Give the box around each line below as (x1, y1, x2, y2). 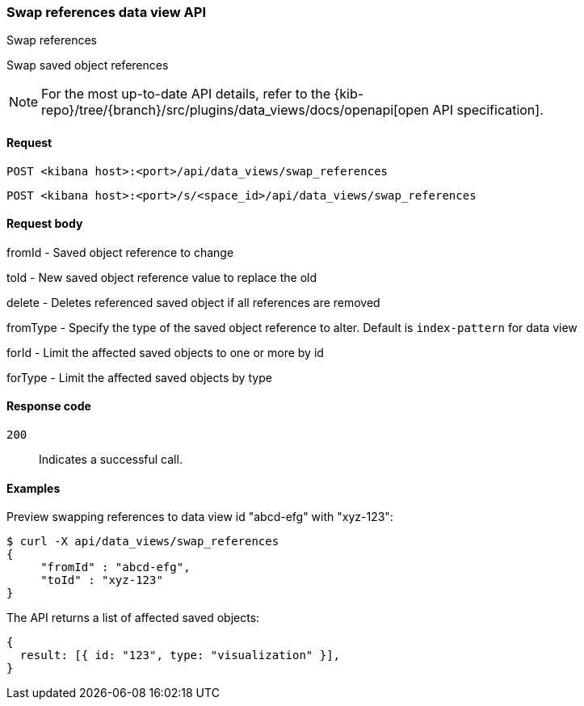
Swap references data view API (6, 4, 206, 20)
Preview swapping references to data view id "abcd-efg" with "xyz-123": (6, 510, 393, 524)
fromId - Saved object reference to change (6, 245, 234, 259)
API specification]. (432, 102, 544, 119)
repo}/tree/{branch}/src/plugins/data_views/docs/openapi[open (41, 102, 429, 119)
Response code (6, 399, 91, 414)
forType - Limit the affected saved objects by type (6, 370, 272, 385)
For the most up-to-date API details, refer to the (41, 86, 331, 103)
